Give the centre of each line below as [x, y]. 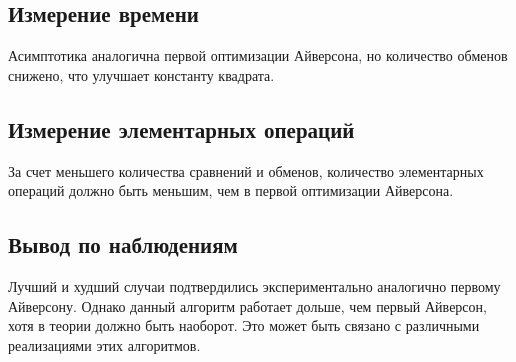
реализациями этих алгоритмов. [104, 344]
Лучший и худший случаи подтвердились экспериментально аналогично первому [254, 285]
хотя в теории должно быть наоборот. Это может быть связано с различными [244, 325]
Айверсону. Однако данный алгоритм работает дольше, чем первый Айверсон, [247, 305]
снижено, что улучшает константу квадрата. [141, 74]
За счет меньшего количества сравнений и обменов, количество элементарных [246, 170]
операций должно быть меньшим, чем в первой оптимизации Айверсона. [231, 190]
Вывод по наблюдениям [123, 244]
